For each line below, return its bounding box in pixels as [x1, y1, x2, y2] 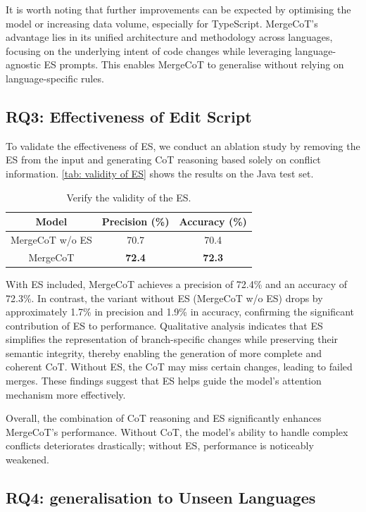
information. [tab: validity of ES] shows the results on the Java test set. [6, 166, 314, 180]
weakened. [6, 452, 49, 467]
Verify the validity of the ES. [66, 189, 191, 204]
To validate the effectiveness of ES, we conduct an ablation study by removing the [6, 138, 360, 153]
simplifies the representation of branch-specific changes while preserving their [6, 332, 339, 346]
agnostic [6, 57, 41, 72]
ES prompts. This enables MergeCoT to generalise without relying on [44, 57, 344, 72]
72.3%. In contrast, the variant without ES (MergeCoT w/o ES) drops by [6, 290, 323, 305]
